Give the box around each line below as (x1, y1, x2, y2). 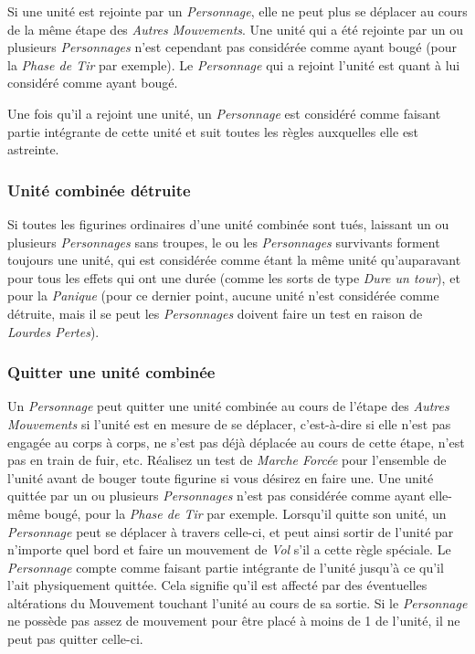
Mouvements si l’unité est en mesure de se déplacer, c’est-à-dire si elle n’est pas (7, 414, 451, 433)
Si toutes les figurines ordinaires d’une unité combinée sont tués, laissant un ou (7, 214, 449, 233)
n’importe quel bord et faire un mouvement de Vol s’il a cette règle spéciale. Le (7, 540, 451, 559)
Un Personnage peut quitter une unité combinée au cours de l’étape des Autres (7, 396, 449, 416)
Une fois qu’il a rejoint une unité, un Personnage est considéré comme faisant (7, 103, 441, 122)
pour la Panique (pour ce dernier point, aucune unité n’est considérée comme (7, 286, 439, 305)
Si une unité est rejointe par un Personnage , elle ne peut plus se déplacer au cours (7, 2, 468, 20)
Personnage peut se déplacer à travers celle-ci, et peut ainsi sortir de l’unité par (7, 522, 454, 541)
